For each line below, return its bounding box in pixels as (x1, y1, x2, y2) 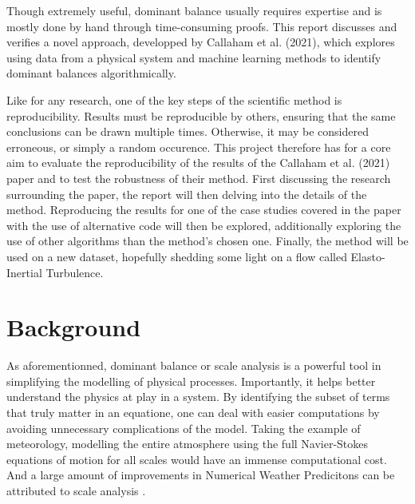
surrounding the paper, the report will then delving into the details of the (6, 185, 367, 202)
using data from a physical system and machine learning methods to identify (6, 49, 381, 65)
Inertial (6, 264, 42, 280)
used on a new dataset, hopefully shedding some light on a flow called (6, 248, 347, 264)
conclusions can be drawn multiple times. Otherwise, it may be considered (6, 123, 369, 140)
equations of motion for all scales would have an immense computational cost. (6, 450, 387, 467)
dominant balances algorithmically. (6, 65, 176, 81)
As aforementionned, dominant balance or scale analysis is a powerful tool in (6, 357, 381, 374)
